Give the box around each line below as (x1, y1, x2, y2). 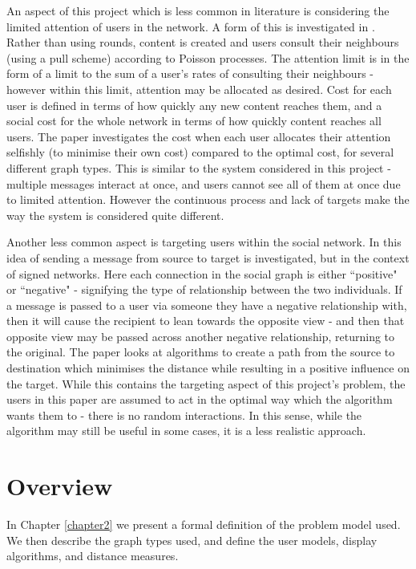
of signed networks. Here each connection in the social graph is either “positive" (6, 265, 398, 282)
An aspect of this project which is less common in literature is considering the (6, 2, 390, 18)
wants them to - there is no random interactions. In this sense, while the (6, 406, 362, 423)
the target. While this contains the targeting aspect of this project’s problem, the (6, 375, 406, 392)
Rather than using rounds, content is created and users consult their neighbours (6, 34, 399, 51)
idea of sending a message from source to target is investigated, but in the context (6, 249, 410, 266)
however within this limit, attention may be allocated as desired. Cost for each (6, 80, 392, 97)
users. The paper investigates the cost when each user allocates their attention (6, 128, 391, 144)
